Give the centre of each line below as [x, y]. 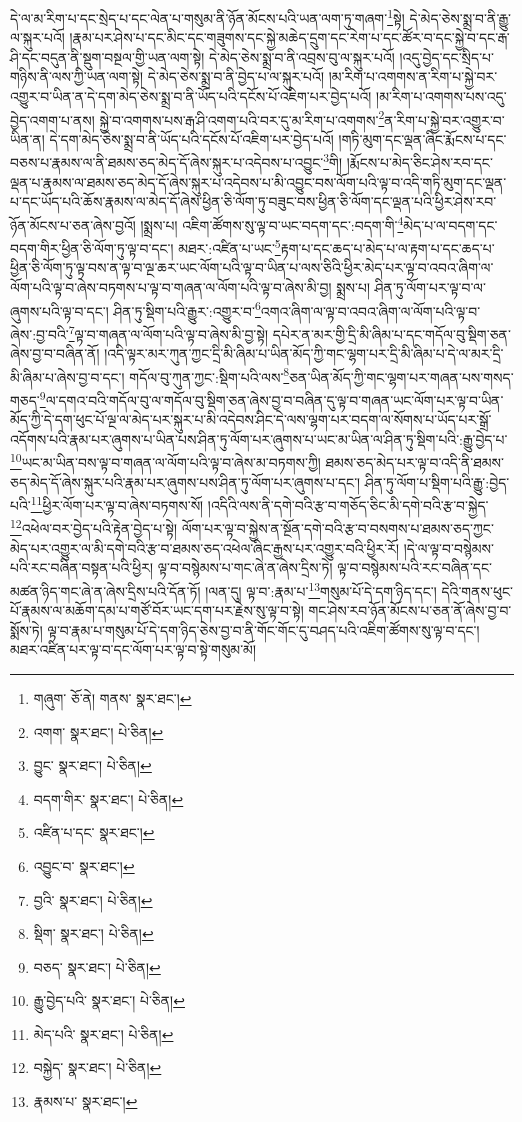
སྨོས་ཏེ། [26, 629]
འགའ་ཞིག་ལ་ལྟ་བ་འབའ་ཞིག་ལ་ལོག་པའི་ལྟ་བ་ [370, 310]
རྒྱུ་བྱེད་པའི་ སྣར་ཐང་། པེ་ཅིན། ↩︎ [109, 1000]
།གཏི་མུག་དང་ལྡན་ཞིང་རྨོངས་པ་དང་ [422, 138]
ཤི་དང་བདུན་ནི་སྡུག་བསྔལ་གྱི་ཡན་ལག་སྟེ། [107, 56]
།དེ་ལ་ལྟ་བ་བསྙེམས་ [448, 547]
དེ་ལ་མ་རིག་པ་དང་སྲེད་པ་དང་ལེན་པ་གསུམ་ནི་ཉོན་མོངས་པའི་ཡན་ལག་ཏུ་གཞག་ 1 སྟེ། [207, 16]
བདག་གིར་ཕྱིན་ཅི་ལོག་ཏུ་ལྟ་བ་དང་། [92, 247]
